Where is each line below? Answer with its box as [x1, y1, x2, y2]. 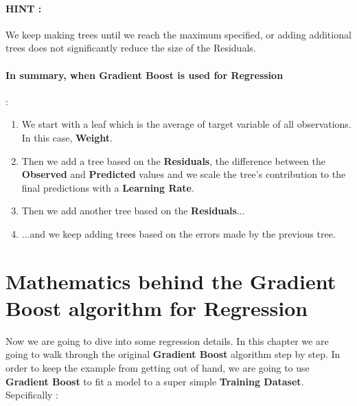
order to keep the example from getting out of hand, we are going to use [5, 361, 310, 375]
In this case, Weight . [21, 130, 113, 144]
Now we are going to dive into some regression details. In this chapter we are [5, 333, 329, 348]
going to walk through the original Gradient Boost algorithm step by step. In [5, 347, 341, 361]
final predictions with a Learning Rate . [21, 180, 194, 194]
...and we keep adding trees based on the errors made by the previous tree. [21, 226, 336, 240]
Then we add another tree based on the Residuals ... [21, 203, 245, 218]
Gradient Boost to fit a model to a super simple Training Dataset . [5, 374, 304, 388]
